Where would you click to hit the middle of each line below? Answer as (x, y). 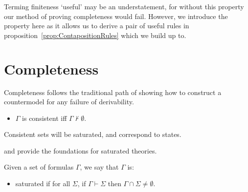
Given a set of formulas (39, 167)
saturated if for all (43, 183)
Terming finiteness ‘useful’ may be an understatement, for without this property (124, 6)
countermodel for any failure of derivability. (69, 102)
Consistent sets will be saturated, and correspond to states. (93, 134)
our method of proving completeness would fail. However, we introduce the (116, 16)
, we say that (99, 167)
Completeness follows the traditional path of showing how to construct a (113, 92)
